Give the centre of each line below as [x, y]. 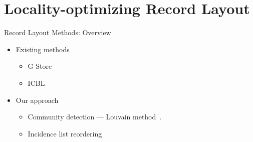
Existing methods [43, 49]
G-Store [40, 66]
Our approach [37, 100]
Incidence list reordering [65, 133]
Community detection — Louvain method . [95, 117]
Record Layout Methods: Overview [58, 32]
